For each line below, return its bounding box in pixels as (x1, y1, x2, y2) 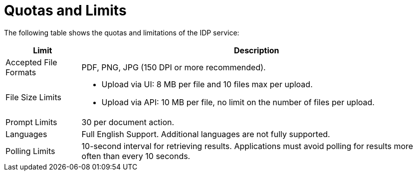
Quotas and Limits (4, 2, 127, 19)
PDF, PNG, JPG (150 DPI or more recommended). (81, 62, 266, 72)
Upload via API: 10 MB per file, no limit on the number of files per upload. (101, 97, 375, 107)
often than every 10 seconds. (81, 151, 191, 161)
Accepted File (5, 57, 57, 67)
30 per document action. (81, 117, 175, 127)
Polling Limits (5, 146, 55, 156)
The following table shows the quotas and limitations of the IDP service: (4, 28, 239, 37)
